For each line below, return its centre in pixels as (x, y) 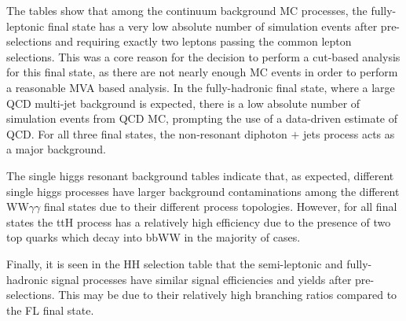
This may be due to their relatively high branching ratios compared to (228, 295)
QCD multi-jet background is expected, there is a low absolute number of (183, 103)
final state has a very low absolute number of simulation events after (212, 26)
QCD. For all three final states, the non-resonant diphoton (147, 133)
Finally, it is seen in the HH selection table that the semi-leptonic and (175, 263)
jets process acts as (349, 133)
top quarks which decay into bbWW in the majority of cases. (154, 237)
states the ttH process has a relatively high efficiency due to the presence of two (199, 221)
